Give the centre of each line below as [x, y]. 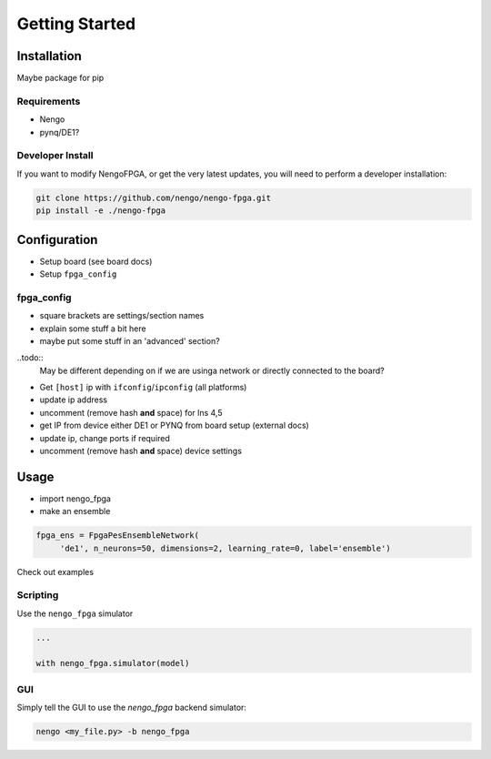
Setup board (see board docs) [96, 261]
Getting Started [76, 24]
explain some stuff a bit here [93, 329]
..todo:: [30, 358]
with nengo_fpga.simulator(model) [113, 663]
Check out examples [55, 572]
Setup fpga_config [78, 274]
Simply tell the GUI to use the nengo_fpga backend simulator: [132, 708]
